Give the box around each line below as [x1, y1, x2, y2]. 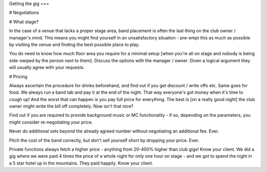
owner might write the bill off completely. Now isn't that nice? [9, 103, 133, 109]
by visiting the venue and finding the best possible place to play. [9, 41, 140, 47]
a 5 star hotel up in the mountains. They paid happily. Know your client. [9, 160, 154, 166]
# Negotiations [9, 10, 39, 16]
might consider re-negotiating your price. [9, 119, 93, 125]
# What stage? [9, 19, 39, 25]
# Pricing [9, 73, 28, 79]
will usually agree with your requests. [9, 65, 85, 70]
